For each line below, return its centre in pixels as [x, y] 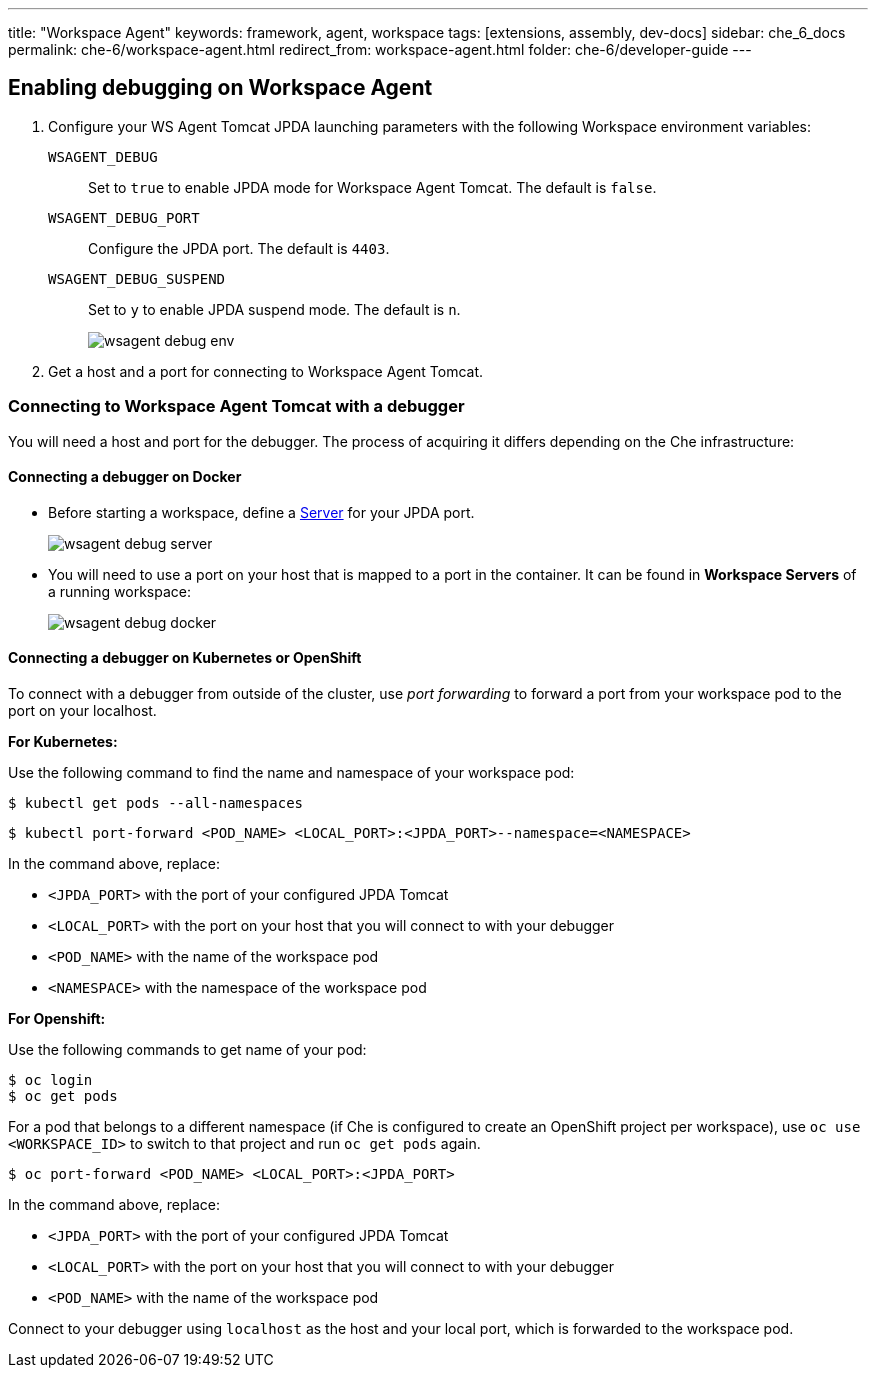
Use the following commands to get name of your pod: [187, 1050]
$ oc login [50, 1080]
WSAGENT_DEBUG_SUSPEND [137, 278]
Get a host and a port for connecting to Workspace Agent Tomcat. [266, 371]
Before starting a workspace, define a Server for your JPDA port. [261, 512]
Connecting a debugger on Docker [125, 477]
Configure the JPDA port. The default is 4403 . [239, 248]
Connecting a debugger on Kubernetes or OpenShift [185, 658]
